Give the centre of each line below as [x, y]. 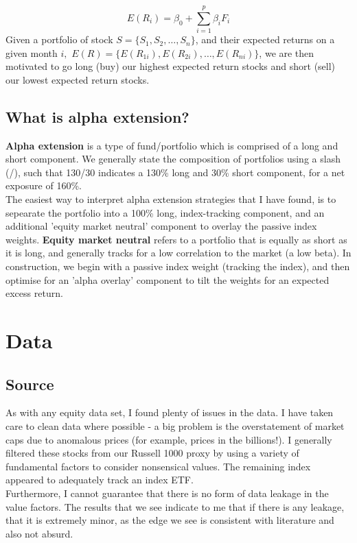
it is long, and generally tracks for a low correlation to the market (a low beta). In [178, 253]
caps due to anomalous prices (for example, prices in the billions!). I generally [169, 439]
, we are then [287, 52]
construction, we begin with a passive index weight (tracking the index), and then [178, 266]
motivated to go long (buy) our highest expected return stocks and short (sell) [171, 66]
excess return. [34, 293]
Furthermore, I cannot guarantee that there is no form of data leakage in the [167, 493]
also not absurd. [39, 533]
